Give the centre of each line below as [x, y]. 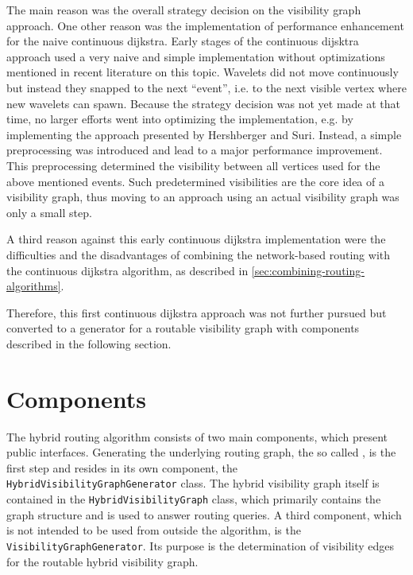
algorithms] [34, 286]
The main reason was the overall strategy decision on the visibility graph [184, 10]
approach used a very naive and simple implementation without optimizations [196, 56]
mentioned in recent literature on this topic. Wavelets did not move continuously [203, 72]
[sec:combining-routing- [308, 270]
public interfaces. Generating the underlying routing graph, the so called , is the [201, 452]
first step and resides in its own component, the [122, 467]
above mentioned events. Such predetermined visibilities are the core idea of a [195, 181]
